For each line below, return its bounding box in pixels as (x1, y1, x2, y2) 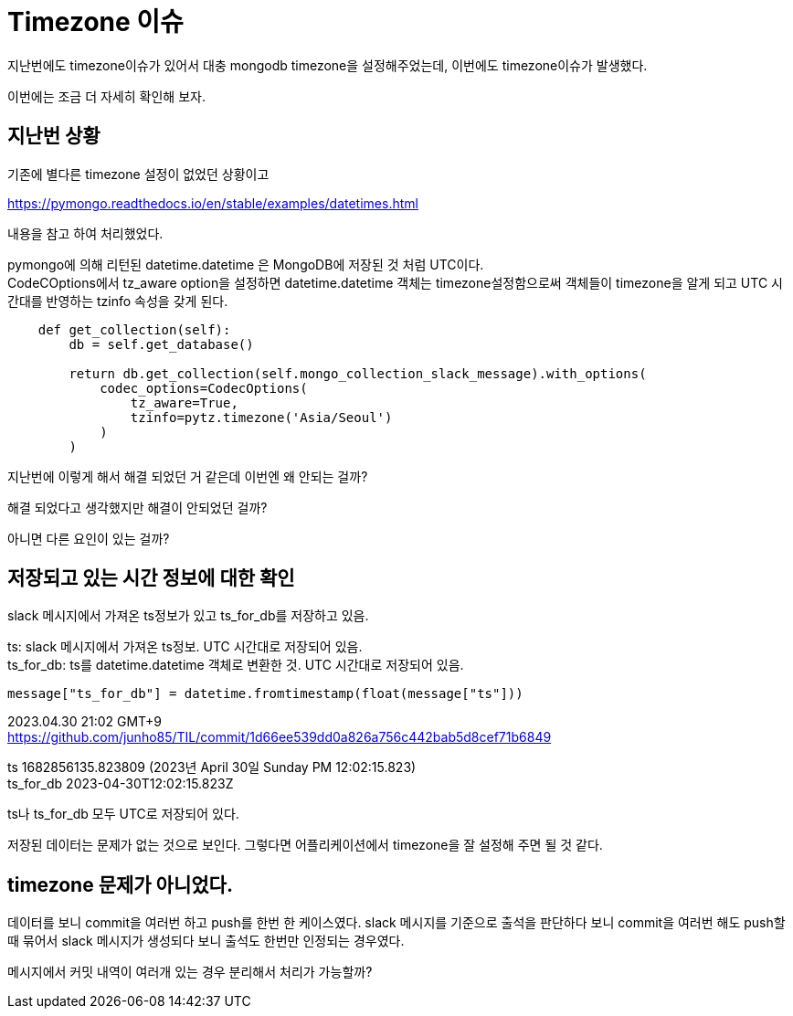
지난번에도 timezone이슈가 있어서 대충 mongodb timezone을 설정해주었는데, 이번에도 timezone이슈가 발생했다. (7, 57, 648, 73)
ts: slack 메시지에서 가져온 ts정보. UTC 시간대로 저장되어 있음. (7, 639, 363, 655)
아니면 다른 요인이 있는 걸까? (7, 530, 170, 546)
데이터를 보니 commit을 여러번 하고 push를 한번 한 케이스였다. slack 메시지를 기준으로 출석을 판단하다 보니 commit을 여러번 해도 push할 (7, 915, 786, 931)
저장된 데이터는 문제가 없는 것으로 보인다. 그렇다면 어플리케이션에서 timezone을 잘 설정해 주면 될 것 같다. (7, 837, 603, 853)
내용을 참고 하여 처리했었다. (7, 225, 164, 241)
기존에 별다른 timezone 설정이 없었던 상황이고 (7, 165, 270, 182)
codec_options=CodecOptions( (100, 380, 308, 396)
